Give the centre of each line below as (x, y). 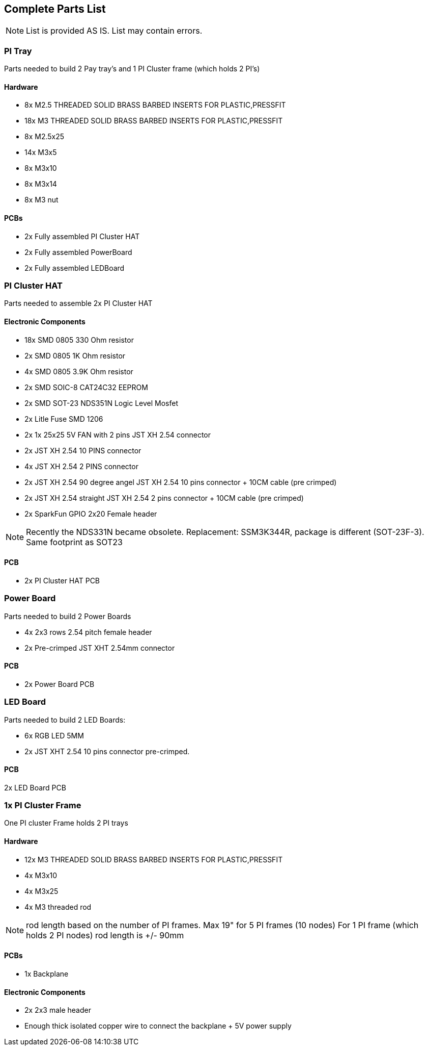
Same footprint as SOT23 (74, 542)
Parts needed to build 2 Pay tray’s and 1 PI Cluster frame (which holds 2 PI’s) (132, 69)
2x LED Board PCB (35, 787)
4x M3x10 (41, 875)
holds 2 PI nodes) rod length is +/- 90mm (105, 935)
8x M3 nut (41, 200)
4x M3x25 (41, 891)
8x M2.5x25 (45, 137)
